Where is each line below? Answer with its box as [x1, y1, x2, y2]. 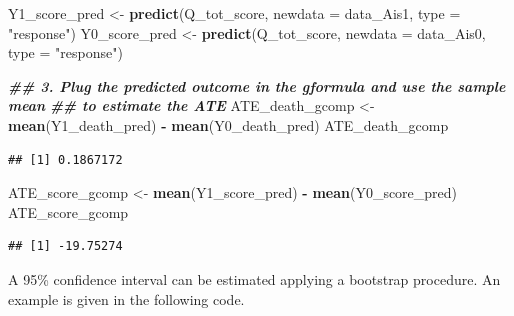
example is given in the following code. [8, 288, 245, 309]
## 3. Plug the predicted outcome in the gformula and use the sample [8, 75, 506, 96]
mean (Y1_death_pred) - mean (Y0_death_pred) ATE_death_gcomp [8, 114, 449, 135]
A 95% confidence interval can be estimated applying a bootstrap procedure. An [8, 268, 501, 289]
